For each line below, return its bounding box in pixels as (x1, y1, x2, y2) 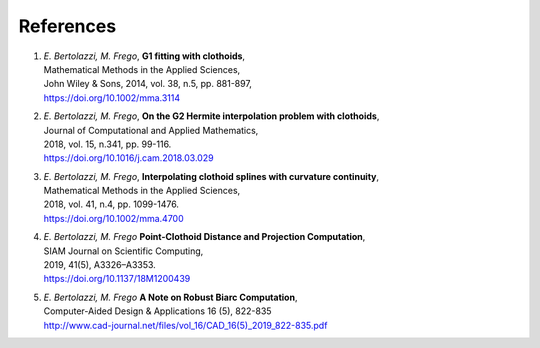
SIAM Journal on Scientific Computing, (43, 245, 204, 257)
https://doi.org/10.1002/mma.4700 (43, 212, 184, 224)
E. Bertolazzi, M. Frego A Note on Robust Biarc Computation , (43, 291, 298, 303)
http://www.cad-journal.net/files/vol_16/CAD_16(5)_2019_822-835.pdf (43, 319, 328, 331)
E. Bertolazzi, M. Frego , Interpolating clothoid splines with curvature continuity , (43, 170, 380, 182)
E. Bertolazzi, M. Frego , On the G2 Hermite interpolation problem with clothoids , (43, 110, 380, 122)
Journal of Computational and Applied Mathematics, (43, 124, 259, 136)
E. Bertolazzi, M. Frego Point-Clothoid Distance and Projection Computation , (43, 231, 366, 243)
